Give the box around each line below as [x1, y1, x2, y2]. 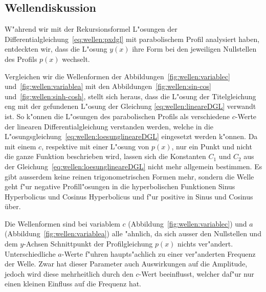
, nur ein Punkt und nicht [171, 141, 252, 151]
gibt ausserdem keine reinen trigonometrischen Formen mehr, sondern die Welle [5, 171, 254, 182]
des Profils [5, 53, 37, 64]
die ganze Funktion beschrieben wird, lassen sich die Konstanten [5, 151, 206, 162]
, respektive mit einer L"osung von [41, 141, 149, 151]
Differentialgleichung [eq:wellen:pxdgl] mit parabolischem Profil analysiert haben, [5, 33, 260, 44]
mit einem [5, 141, 36, 151]
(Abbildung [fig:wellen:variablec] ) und [128, 218, 247, 229]
